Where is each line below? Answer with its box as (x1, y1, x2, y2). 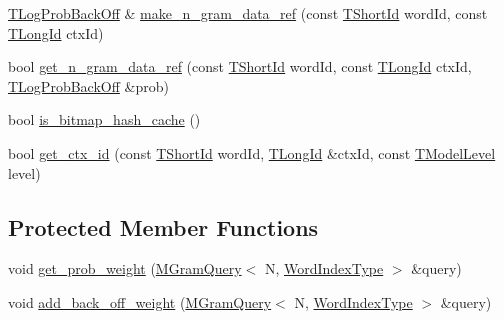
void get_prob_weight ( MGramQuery (8, 258, 242, 279)
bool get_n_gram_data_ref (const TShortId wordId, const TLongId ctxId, (8, 56, 472, 77)
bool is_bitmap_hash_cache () (8, 109, 201, 130)
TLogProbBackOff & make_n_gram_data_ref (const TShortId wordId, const (8, 3, 488, 23)
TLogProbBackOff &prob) (8, 75, 169, 96)
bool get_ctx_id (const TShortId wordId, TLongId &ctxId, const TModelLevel (8, 142, 496, 163)
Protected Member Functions (8, 211, 319, 242)
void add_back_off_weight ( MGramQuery (8, 291, 272, 312)
